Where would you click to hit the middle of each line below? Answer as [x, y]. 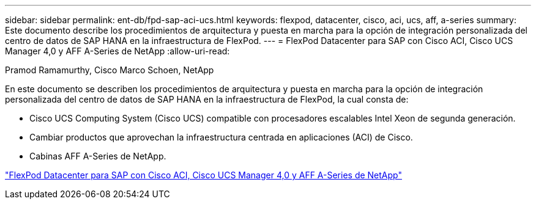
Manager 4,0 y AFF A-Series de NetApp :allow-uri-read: [117, 51]
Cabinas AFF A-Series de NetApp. [98, 156]
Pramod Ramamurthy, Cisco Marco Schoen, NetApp [110, 70]
